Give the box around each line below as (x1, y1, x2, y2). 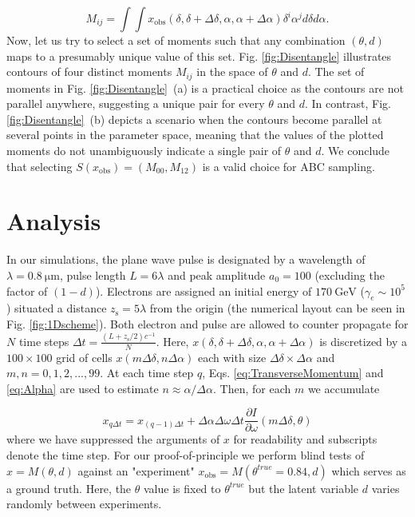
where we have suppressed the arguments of (6, 431, 220, 447)
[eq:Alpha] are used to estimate (6, 380, 159, 396)
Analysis (6, 205, 101, 237)
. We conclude (321, 142, 390, 159)
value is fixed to (143, 479, 221, 496)
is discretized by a (319, 332, 408, 349)
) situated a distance (6, 300, 107, 316)
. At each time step (100, 364, 194, 381)
